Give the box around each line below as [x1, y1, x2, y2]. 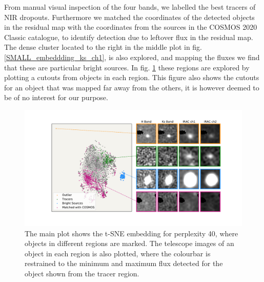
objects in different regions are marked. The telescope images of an [25, 238, 234, 249]
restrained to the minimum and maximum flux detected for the [25, 258, 223, 269]
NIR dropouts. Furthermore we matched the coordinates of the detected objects [4, 11, 255, 22]
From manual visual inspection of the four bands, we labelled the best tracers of [4, 2, 256, 12]
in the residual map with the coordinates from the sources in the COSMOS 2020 [4, 22, 257, 32]
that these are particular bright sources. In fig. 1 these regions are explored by [4, 62, 250, 72]
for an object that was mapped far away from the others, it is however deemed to [4, 82, 259, 92]
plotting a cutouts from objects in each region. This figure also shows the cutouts [4, 72, 259, 83]
